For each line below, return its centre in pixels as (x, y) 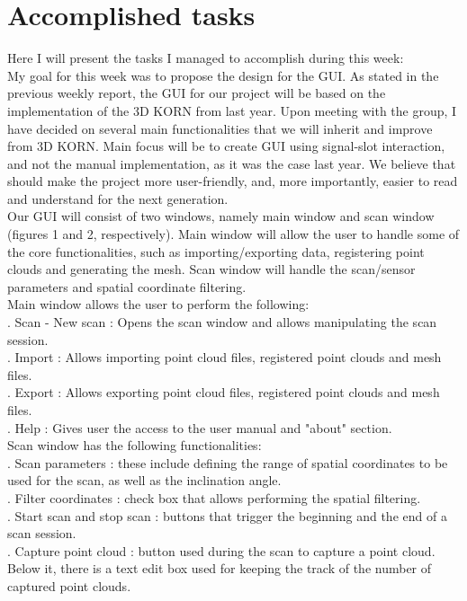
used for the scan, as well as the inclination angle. (144, 480)
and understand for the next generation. (118, 198)
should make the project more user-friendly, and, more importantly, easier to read (233, 181)
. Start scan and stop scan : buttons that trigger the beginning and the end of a (227, 515)
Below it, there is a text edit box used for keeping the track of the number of (220, 568)
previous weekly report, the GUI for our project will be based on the (197, 93)
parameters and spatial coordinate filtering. (127, 286)
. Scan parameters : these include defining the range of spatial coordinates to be (228, 462)
